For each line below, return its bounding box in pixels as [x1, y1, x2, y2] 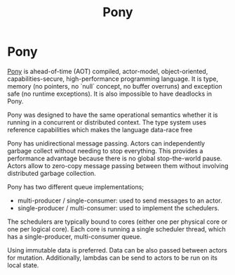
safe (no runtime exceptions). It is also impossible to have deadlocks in [7, 89, 213, 98]
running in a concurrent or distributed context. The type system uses [7, 117, 207, 127]
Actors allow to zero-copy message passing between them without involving [7, 161, 229, 170]
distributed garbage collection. [7, 169, 96, 177]
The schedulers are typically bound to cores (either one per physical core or [7, 217, 228, 226]
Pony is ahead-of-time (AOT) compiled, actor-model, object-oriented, [7, 67, 208, 75]
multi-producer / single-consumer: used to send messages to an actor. [17, 196, 222, 205]
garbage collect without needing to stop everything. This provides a [7, 146, 203, 155]
